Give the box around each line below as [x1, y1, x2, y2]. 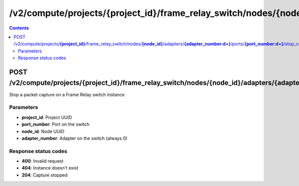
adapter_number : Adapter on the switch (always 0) [21, 135, 128, 141]
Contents [9, 25, 29, 31]
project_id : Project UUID [21, 114, 72, 120]
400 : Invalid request [21, 158, 64, 164]
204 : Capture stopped [21, 172, 68, 178]
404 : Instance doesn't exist [21, 165, 79, 171]
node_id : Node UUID [21, 128, 65, 134]
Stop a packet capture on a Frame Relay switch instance [9, 91, 125, 97]
